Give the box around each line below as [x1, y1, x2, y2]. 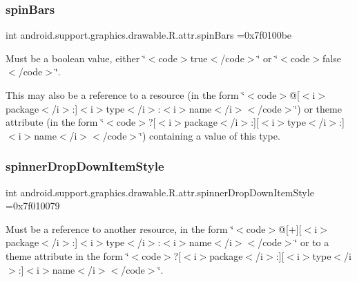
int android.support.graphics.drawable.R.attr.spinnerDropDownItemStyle [6, 185, 314, 199]
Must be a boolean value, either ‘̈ [6, 50, 146, 65]
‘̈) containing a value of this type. [139, 128, 280, 142]
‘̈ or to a [294, 235, 329, 250]
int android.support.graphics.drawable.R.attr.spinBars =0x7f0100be [6, 28, 292, 42]
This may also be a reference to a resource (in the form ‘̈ [6, 88, 245, 102]
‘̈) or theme [294, 101, 342, 115]
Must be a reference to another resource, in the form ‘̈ [6, 221, 234, 236]
